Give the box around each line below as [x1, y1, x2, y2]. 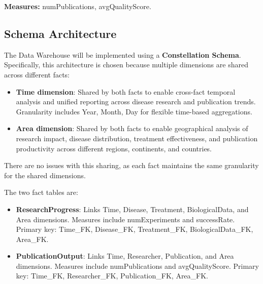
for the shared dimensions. [4, 170, 86, 180]
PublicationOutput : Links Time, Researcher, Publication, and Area [16, 251, 234, 261]
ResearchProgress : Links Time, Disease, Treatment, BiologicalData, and [16, 204, 249, 214]
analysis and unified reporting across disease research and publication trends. [16, 96, 256, 107]
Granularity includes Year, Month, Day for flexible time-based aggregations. [16, 106, 252, 116]
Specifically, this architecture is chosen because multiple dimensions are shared [4, 59, 248, 70]
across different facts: [4, 69, 70, 79]
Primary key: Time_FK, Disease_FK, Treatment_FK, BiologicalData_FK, [16, 224, 253, 234]
